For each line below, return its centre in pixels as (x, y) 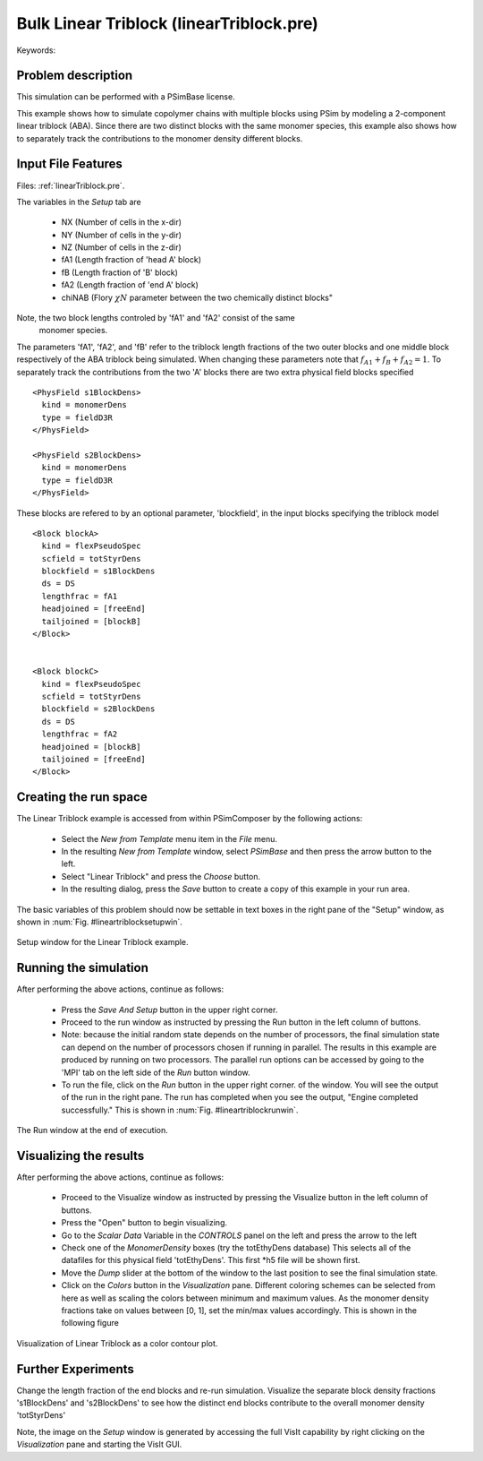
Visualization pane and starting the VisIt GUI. (99, 1444)
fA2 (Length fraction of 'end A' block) (130, 285)
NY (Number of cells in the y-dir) (122, 235)
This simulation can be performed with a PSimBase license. (126, 97)
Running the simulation (83, 968)
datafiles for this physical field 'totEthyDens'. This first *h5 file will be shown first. (211, 1260)
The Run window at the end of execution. (93, 1130)
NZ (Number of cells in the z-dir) (122, 247)
